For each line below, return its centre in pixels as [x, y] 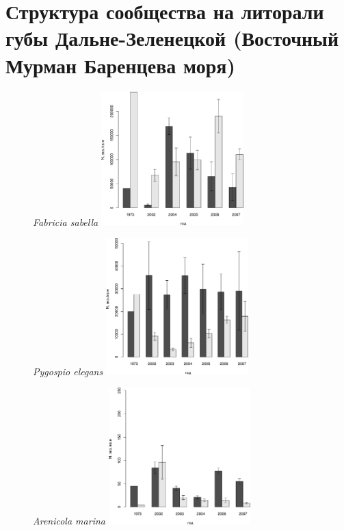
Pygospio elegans [68, 371]
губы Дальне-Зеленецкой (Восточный [172, 38]
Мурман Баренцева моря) [120, 65]
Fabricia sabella [66, 222]
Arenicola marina [69, 520]
